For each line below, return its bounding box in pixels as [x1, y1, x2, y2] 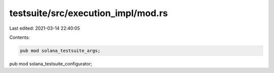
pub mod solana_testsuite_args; [20, 48, 101, 53]
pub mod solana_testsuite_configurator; [9, 60, 92, 66]
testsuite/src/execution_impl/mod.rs [9, 8, 168, 19]
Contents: [9, 34, 30, 40]
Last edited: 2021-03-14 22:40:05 [9, 25, 80, 31]
